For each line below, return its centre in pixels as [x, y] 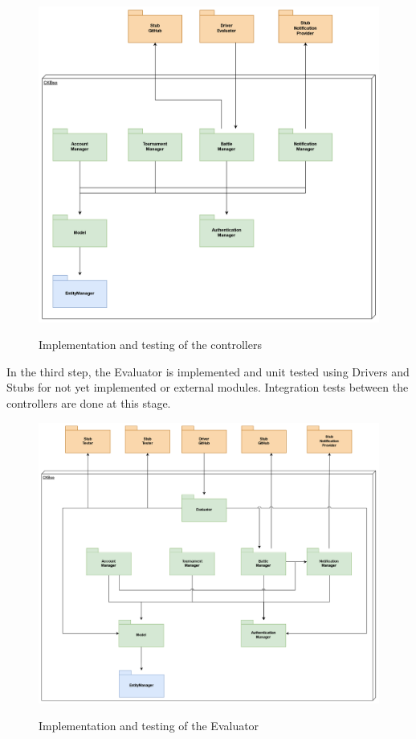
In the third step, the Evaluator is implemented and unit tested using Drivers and [208, 371]
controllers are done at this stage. [89, 402]
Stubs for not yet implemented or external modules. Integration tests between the [208, 387]
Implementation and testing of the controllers [150, 345]
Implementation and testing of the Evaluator [149, 726]
